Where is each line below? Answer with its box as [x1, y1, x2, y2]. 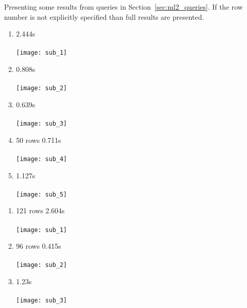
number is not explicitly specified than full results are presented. [4, 11, 204, 22]
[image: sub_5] [16, 190, 67, 198]
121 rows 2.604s [16, 205, 65, 216]
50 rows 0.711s [16, 134, 61, 145]
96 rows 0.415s [16, 241, 61, 251]
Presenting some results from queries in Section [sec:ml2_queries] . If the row [4, 2, 243, 12]
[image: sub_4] [16, 155, 67, 163]
